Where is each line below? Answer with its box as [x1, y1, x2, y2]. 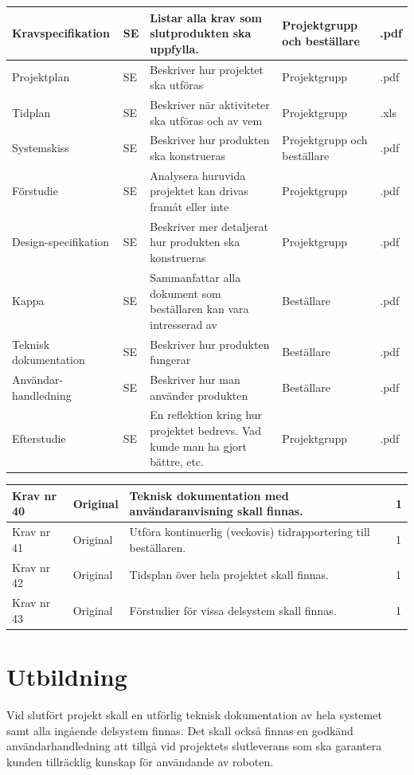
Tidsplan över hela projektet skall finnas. [129, 566, 329, 583]
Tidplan [12, 104, 51, 120]
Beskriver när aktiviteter [150, 96, 270, 112]
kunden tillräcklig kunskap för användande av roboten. [6, 753, 274, 769]
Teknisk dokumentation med [129, 487, 289, 503]
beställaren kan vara [150, 300, 249, 317]
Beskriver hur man [150, 370, 240, 387]
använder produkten [150, 386, 248, 403]
